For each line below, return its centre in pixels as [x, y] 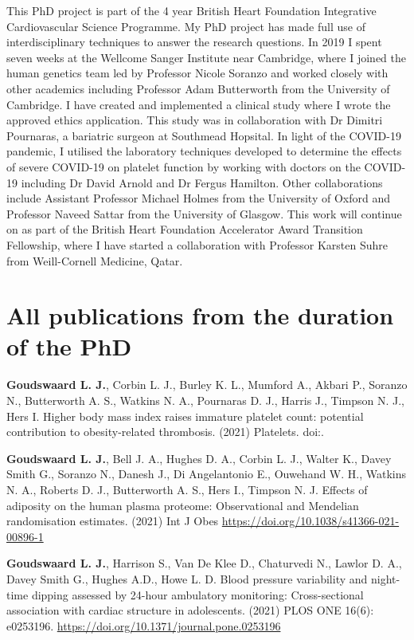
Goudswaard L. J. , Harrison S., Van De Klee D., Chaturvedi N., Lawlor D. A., [204, 563]
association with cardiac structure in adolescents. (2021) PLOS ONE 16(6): [190, 610]
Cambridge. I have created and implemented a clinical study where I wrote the [199, 104]
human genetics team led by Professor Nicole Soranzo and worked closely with [197, 73]
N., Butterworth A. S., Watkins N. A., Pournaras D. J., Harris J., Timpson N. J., [205, 400]
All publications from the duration [200, 315]
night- [385, 578]
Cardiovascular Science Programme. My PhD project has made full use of [186, 26]
